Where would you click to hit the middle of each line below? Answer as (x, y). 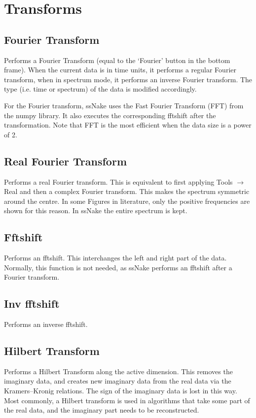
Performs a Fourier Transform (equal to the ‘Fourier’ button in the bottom (117, 60)
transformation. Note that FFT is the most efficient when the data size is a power (128, 125)
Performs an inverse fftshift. (46, 324)
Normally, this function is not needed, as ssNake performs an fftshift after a (118, 267)
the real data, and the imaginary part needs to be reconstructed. (102, 410)
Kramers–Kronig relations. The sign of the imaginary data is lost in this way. (121, 391)
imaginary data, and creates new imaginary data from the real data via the (118, 381)
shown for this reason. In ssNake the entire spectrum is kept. (96, 210)
